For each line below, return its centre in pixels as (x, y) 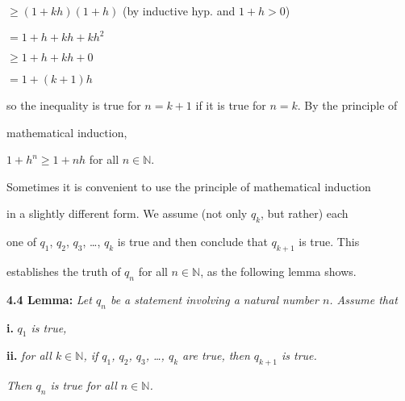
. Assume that (363, 299)
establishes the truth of (64, 272)
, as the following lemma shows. (278, 272)
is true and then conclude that (192, 242)
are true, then (216, 355)
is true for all (84, 385)
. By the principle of (347, 105)
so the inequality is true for (74, 105)
